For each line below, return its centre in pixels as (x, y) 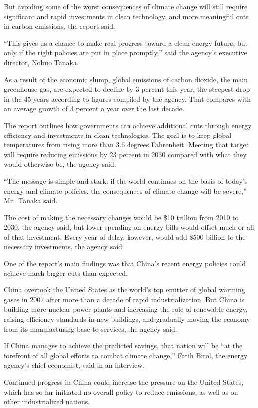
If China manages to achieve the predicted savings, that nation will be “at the (123, 345)
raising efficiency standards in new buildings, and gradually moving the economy (127, 319)
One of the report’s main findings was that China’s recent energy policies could (125, 263)
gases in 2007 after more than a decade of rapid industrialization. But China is (124, 299)
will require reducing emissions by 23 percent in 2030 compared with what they (125, 154)
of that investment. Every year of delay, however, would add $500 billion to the (125, 236)
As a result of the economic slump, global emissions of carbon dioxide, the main (126, 79)
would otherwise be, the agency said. (60, 164)
